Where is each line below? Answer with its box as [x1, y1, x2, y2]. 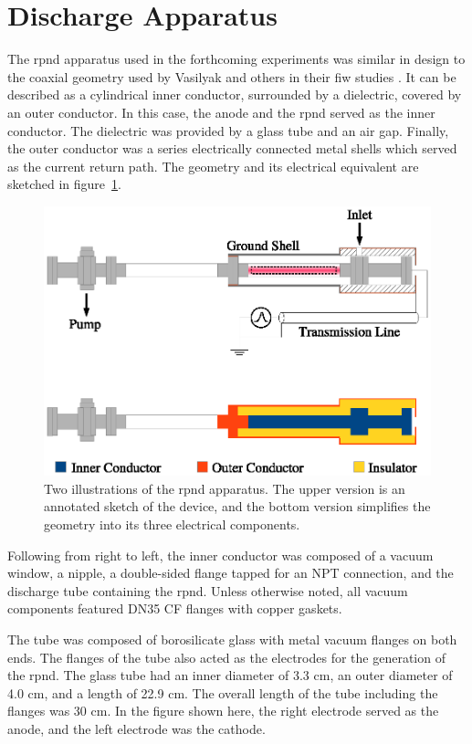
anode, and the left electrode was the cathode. [7, 718, 266, 738]
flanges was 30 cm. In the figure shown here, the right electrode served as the [7, 701, 439, 720]
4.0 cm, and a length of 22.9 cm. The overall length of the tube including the [7, 683, 438, 702]
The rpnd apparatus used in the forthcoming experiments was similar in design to [7, 49, 466, 68]
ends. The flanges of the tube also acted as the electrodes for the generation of [7, 647, 446, 666]
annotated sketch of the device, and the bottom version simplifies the [44, 497, 431, 516]
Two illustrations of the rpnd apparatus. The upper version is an [44, 478, 405, 498]
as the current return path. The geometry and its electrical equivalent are [7, 156, 419, 175]
